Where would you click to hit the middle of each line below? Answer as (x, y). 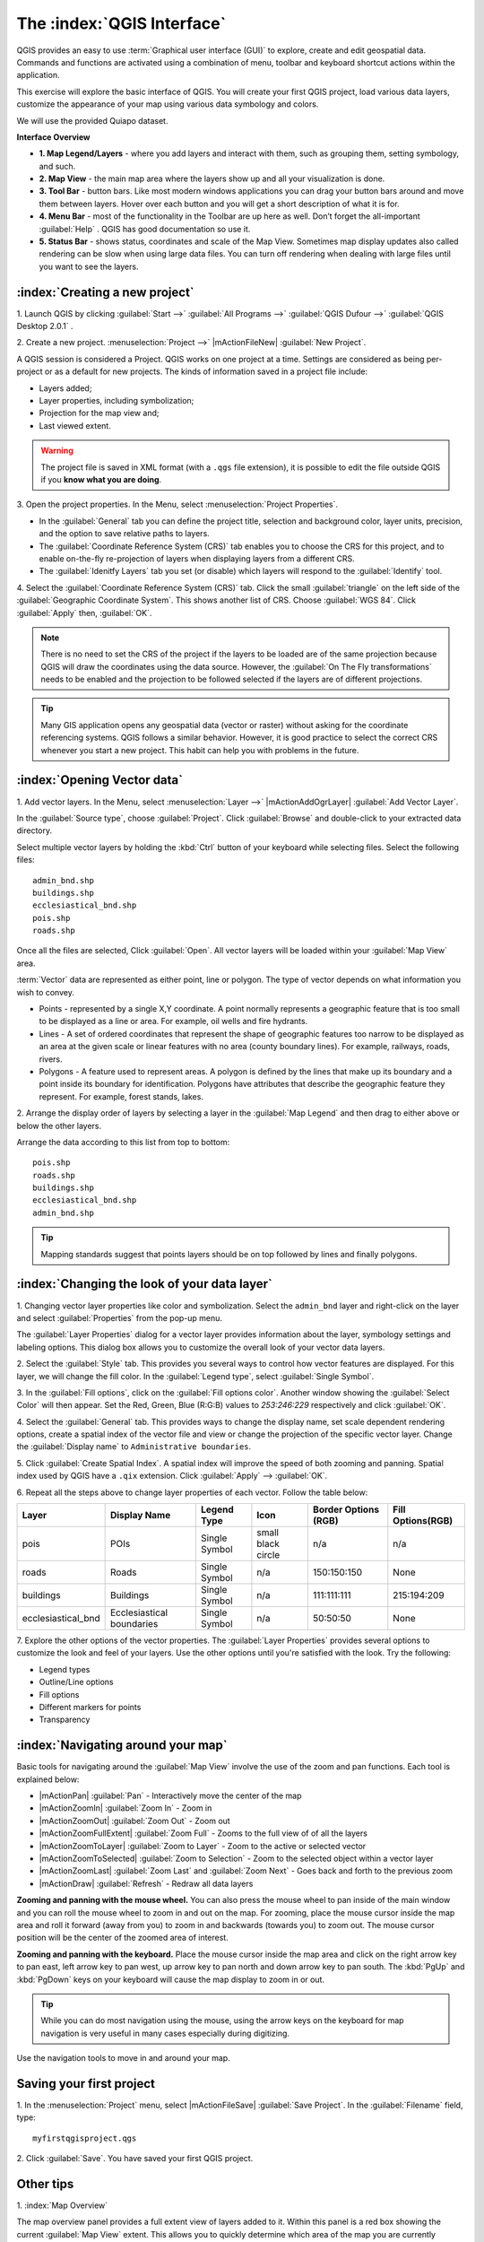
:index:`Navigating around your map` (122, 1746)
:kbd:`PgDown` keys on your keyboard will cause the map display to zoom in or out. (171, 1979)
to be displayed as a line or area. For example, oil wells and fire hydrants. (173, 1021)
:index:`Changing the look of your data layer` (144, 1284)
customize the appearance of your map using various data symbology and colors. (168, 104)
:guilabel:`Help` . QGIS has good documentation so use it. (145, 229)
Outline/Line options (76, 1682)
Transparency (65, 1720)
